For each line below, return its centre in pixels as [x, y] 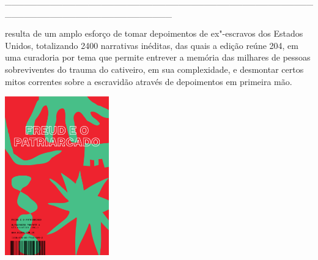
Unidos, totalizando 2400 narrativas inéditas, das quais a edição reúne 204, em [152, 45]
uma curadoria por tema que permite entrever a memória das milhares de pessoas [158, 57]
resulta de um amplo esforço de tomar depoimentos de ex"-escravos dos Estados [154, 33]
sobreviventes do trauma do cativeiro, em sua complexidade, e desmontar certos [154, 69]
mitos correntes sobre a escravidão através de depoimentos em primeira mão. [149, 81]
